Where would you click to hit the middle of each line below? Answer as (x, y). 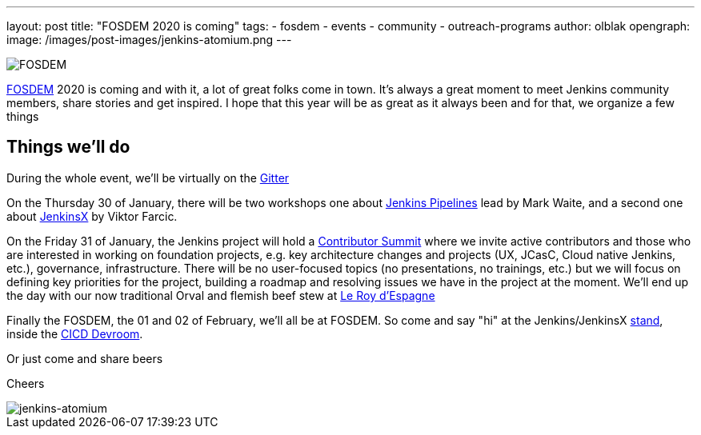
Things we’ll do (68, 147)
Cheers (26, 383)
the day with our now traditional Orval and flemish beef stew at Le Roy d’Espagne (221, 295)
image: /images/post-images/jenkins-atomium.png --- (149, 40)
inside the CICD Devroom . (75, 333)
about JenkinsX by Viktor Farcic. (92, 216)
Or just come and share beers (85, 358)
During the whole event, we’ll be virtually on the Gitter (148, 178)
